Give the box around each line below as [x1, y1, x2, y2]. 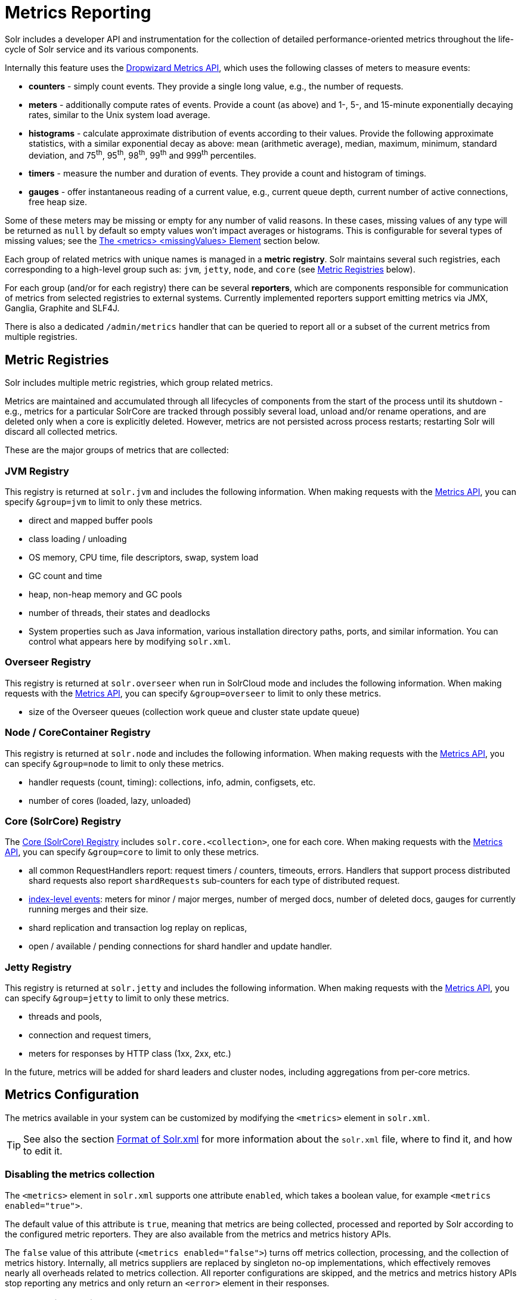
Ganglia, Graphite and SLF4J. [5, 303, 120, 314]
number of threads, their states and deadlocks [29, 608, 210, 618]
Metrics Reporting [5, 2, 151, 23]
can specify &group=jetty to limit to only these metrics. [5, 993, 229, 1003]
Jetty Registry [5, 961, 72, 973]
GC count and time [29, 571, 103, 581]
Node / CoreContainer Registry [5, 726, 151, 739]
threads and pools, [29, 1011, 102, 1022]
